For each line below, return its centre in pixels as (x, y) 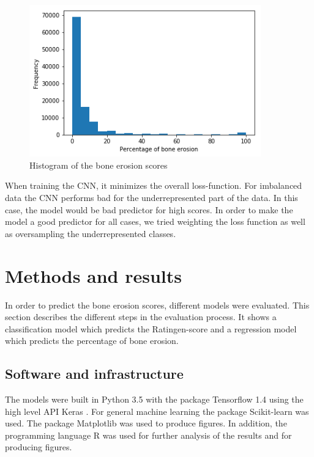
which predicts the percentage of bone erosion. (92, 341)
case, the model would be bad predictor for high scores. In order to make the (149, 209)
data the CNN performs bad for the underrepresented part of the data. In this (151, 197)
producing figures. (39, 447)
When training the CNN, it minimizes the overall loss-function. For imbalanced (154, 185)
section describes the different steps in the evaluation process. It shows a (141, 317)
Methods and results (94, 275)
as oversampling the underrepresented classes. (91, 233)
